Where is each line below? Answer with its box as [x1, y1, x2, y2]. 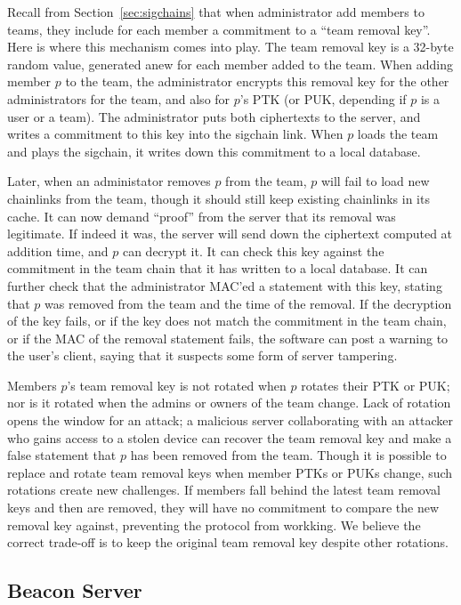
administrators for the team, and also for [7, 89, 230, 108]
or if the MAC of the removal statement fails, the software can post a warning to [7, 328, 449, 347]
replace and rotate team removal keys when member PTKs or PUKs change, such [7, 463, 453, 481]
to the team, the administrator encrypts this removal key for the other [65, 72, 449, 91]
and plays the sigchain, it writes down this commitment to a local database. [7, 141, 421, 160]
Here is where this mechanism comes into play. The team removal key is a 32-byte [7, 37, 454, 56]
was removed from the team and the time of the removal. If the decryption [44, 294, 452, 312]
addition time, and [7, 241, 109, 260]
